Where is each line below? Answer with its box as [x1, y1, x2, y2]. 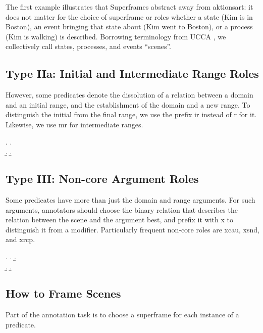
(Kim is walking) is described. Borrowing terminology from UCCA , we [6, 31, 226, 41]
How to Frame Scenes [6, 286, 121, 301]
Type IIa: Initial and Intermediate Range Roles [6, 66, 259, 81]
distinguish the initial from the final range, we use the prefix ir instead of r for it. [6, 109, 257, 120]
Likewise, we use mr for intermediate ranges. [6, 119, 143, 129]
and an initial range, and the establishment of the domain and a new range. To [6, 99, 250, 110]
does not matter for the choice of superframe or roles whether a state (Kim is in [6, 11, 253, 22]
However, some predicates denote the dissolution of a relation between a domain [6, 89, 253, 100]
